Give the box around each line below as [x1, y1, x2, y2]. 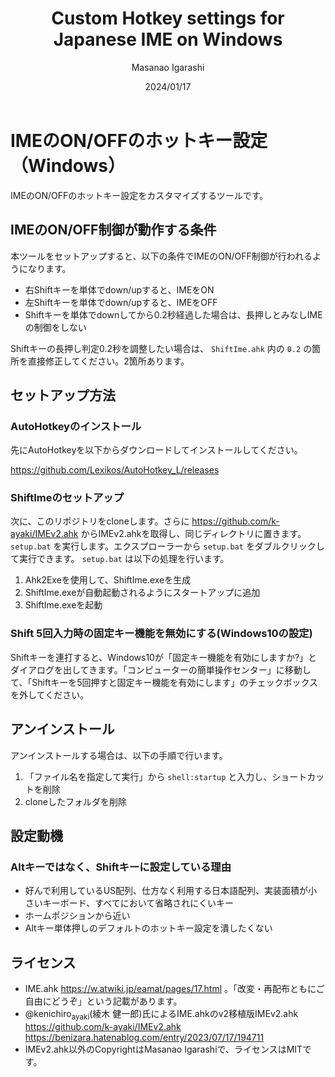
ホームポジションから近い [24, 910, 131, 922]
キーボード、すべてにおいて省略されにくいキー [42, 897, 234, 909]
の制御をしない [24, 321, 87, 333]
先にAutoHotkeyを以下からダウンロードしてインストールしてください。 [10, 444, 303, 456]
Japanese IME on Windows [53, 28, 283, 51]
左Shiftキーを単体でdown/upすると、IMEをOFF [24, 296, 218, 308]
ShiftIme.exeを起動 [24, 599, 103, 611]
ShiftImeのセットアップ [10, 491, 125, 505]
